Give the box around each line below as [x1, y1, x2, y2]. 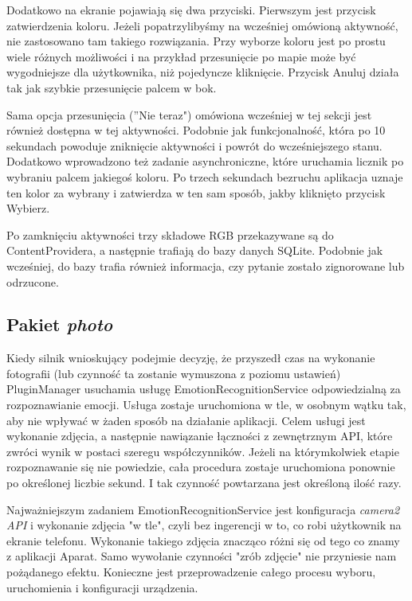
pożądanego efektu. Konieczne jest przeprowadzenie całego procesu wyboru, [6, 564, 376, 580]
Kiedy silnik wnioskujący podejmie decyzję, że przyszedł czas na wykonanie [6, 349, 375, 366]
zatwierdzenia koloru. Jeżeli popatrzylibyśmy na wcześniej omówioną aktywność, [6, 17, 398, 33]
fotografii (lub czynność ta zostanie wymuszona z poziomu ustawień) [6, 365, 341, 381]
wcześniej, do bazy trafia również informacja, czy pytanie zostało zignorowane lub [6, 257, 405, 274]
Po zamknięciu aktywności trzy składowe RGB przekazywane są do [6, 226, 334, 243]
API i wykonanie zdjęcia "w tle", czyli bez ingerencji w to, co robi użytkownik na [6, 517, 402, 533]
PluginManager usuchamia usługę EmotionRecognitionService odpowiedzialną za [6, 381, 401, 397]
